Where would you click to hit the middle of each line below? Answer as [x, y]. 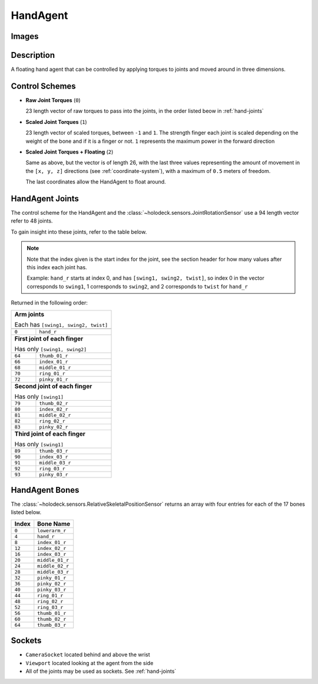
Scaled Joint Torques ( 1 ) [57, 122]
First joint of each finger [49, 338]
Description [33, 55]
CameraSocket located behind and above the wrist [88, 654]
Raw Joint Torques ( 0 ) [53, 100]
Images [25, 36]
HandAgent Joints [45, 199]
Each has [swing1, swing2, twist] [61, 325]
